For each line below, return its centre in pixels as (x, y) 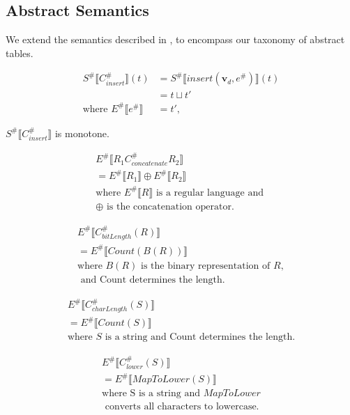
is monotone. (82, 133)
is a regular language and (210, 193)
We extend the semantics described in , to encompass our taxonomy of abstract (175, 39)
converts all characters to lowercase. (182, 407)
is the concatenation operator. (170, 206)
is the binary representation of (205, 266)
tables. (20, 53)
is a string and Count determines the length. (200, 337)
